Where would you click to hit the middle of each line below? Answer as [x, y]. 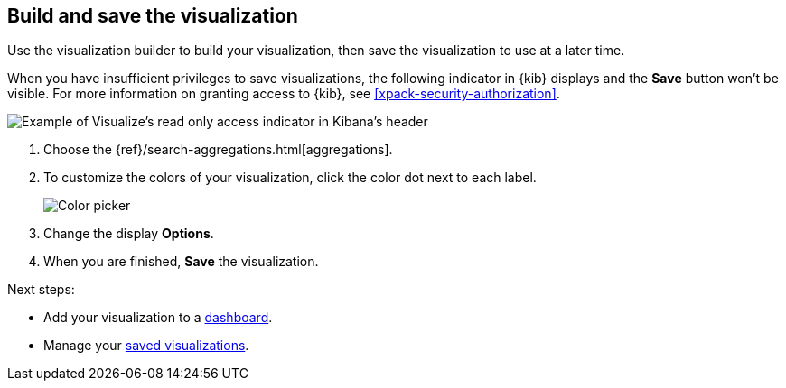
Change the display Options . [129, 234]
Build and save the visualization [153, 16]
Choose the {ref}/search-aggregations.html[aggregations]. [218, 150]
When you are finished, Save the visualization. [181, 262]
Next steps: [41, 290]
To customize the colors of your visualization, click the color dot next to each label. [290, 178]
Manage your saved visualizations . [146, 346]
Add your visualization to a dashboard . [158, 318]
